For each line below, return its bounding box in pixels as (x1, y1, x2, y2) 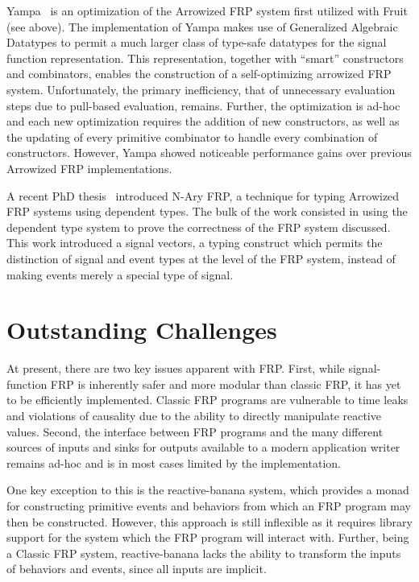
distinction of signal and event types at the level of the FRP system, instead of (6, 250, 396, 266)
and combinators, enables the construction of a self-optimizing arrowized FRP (6, 65, 392, 82)
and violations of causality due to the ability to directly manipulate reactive (6, 407, 381, 423)
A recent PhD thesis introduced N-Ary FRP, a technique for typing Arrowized (6, 187, 400, 204)
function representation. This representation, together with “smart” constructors (6, 49, 404, 66)
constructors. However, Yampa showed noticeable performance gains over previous (6, 144, 412, 161)
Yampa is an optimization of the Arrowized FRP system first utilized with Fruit (6, 2, 408, 19)
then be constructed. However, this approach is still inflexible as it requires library (6, 513, 413, 530)
